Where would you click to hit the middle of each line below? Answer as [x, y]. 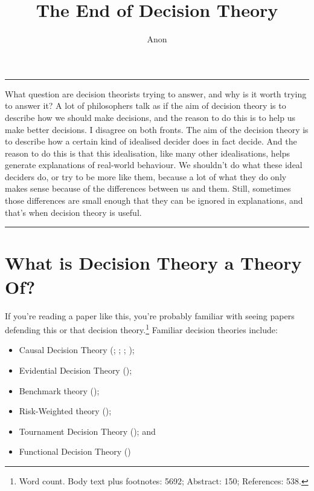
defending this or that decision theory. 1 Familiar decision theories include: [141, 329]
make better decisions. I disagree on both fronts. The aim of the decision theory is [157, 129]
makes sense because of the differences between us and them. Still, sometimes [148, 188]
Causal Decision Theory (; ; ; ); [77, 350]
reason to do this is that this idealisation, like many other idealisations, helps [148, 153]
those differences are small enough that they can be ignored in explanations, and [154, 200]
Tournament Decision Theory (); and [87, 431]
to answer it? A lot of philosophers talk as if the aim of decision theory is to [146, 106]
